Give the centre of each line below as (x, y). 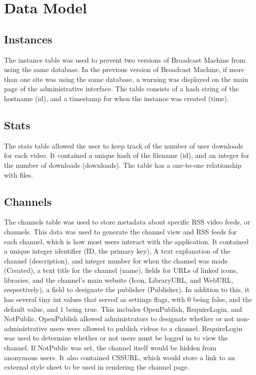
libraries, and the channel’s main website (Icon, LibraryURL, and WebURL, (119, 280)
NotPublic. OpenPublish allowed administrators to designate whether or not (119, 319)
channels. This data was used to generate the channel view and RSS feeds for (120, 231)
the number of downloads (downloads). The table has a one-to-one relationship (123, 165)
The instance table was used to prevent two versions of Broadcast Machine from (125, 59)
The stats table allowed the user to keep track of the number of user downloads (124, 145)
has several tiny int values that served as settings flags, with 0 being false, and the (128, 299)
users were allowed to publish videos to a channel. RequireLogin (146, 328)
